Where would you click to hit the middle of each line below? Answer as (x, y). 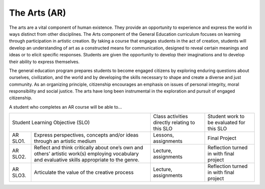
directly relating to (174, 122)
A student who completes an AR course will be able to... (66, 107)
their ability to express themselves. (44, 62)
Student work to (226, 117)
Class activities (171, 117)
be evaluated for (226, 122)
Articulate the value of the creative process (84, 172)
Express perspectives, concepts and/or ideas (86, 135)
